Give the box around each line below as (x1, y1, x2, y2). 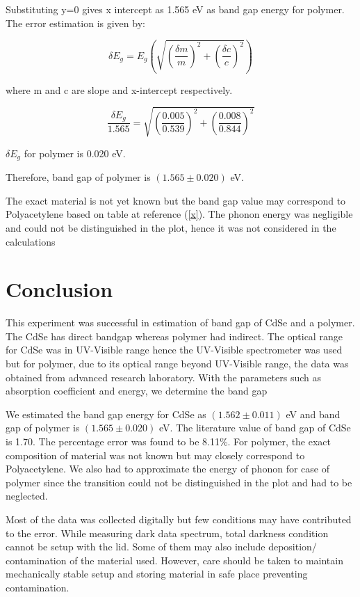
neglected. (6, 488, 48, 503)
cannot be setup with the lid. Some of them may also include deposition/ (6, 539, 317, 554)
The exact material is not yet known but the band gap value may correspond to (6, 193, 346, 207)
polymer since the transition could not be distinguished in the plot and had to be (6, 475, 352, 489)
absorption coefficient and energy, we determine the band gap (6, 383, 268, 398)
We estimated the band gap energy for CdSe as (6, 406, 206, 421)
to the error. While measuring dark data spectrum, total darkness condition (6, 525, 329, 540)
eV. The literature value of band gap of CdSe (159, 420, 351, 435)
